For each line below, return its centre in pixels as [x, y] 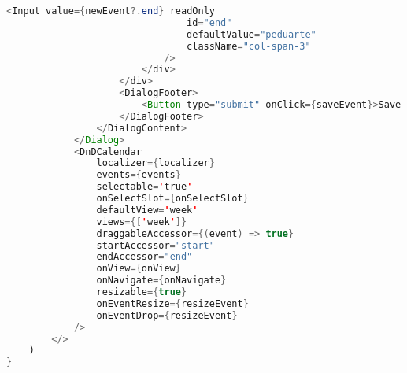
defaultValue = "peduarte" [252, 34]
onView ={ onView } [139, 269]
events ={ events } [139, 175]
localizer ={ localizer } [155, 163]
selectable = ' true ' [144, 187]
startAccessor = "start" [155, 245]
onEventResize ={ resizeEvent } [172, 303]
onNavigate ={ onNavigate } [161, 281]
